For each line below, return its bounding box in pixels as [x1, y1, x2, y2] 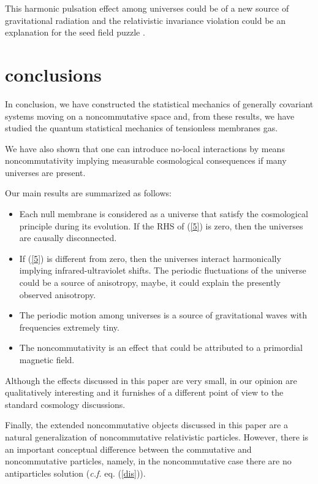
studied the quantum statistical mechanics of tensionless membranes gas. [5, 121, 278, 134]
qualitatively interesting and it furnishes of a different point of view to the [5, 386, 284, 399]
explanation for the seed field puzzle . [5, 26, 145, 39]
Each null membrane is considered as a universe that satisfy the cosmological [19, 207, 308, 220]
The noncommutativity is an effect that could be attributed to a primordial [19, 341, 303, 354]
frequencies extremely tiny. [19, 320, 119, 333]
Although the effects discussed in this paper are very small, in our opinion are [5, 374, 297, 386]
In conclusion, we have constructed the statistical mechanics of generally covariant [5, 97, 314, 110]
